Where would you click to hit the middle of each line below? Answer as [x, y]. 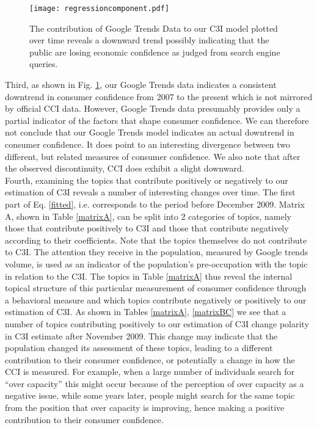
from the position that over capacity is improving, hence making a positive [145, 408]
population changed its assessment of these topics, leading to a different [139, 348]
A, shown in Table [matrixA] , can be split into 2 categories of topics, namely [148, 216]
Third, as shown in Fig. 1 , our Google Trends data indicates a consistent [141, 85]
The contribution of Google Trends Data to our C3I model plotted [154, 28]
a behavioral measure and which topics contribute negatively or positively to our [156, 299]
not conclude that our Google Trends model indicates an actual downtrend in [150, 132]
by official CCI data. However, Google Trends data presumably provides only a [153, 108]
